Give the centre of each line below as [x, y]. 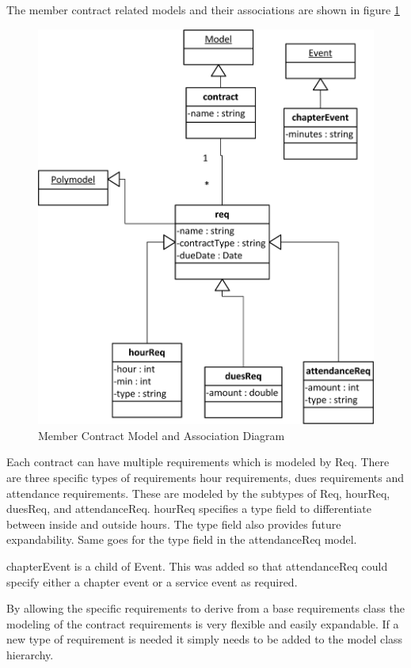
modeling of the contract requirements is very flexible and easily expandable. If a [203, 623]
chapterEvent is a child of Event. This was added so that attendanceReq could [197, 566]
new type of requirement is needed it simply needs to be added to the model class [205, 639]
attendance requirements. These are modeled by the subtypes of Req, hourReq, [198, 493]
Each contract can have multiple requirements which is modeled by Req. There [198, 462]
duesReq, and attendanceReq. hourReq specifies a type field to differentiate [189, 509]
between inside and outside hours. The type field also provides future [174, 524]
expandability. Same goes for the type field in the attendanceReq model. [182, 539]
